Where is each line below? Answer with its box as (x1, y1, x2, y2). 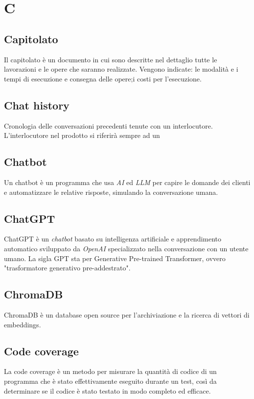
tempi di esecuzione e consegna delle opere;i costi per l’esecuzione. (4, 73, 202, 83)
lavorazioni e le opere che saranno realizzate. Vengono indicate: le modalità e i (4, 64, 238, 74)
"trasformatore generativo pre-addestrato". (4, 263, 131, 273)
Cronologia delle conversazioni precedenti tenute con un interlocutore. (4, 120, 213, 131)
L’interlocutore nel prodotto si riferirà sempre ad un (4, 130, 160, 140)
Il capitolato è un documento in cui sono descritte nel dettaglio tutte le (4, 54, 217, 64)
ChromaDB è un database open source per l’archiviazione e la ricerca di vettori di (4, 309, 250, 319)
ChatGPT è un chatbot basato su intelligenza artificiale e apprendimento (4, 234, 222, 244)
